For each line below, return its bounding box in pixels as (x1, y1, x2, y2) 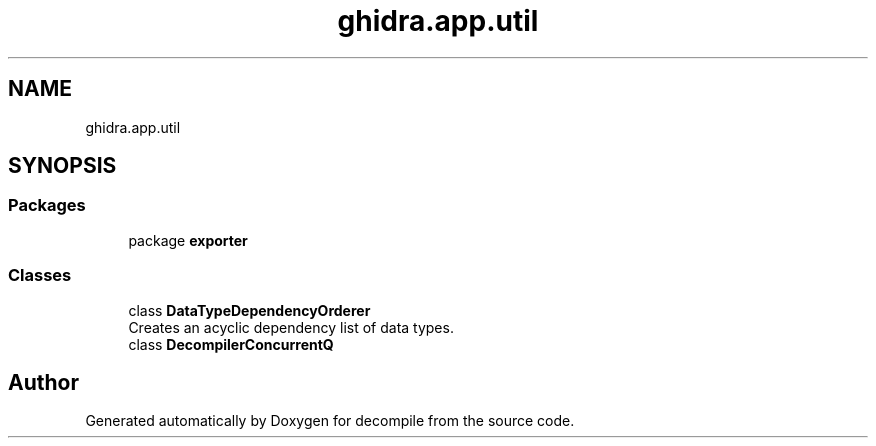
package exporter (128, 231, 248, 249)
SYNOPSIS (8, 153, 117, 179)
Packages (8, 195, 86, 216)
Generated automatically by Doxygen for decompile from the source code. (85, 412, 575, 430)
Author (8, 369, 79, 395)
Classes (8, 265, 72, 286)
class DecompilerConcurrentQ (128, 335, 334, 353)
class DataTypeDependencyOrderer (128, 301, 371, 319)
